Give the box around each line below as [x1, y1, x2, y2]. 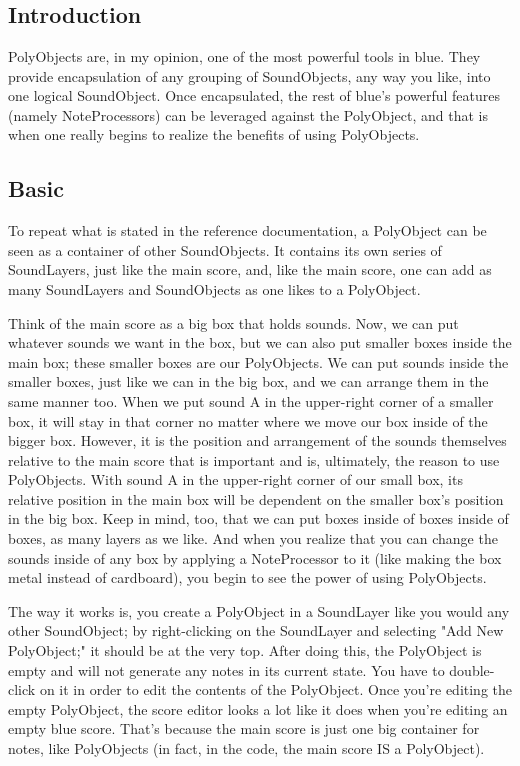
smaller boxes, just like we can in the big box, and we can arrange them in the [8, 371, 489, 392]
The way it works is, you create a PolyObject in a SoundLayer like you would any [8, 600, 510, 621]
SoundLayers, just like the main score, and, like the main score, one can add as [8, 259, 492, 280]
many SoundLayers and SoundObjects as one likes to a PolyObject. [8, 278, 421, 299]
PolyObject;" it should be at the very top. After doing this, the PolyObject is [8, 640, 482, 661]
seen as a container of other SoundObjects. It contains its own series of [8, 239, 442, 260]
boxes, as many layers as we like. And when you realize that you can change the [8, 528, 498, 549]
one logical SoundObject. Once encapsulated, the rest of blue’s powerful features [8, 85, 500, 106]
